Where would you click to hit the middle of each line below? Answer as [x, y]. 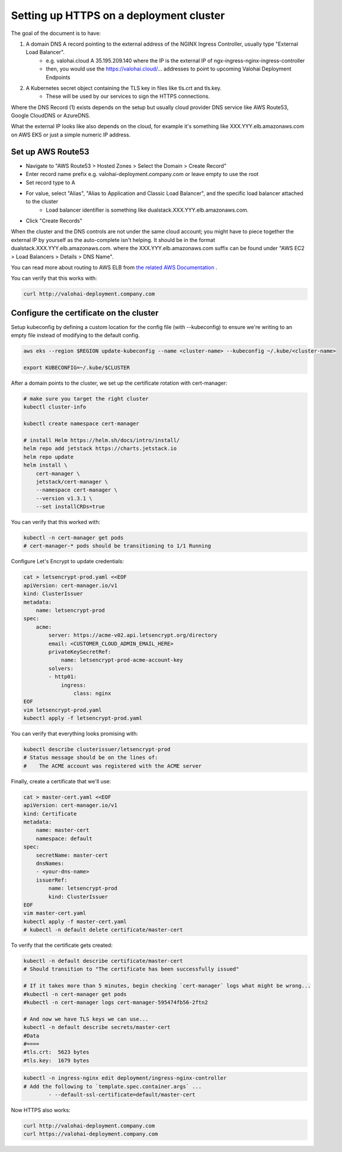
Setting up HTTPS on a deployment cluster [118, 15]
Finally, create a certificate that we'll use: [61, 781]
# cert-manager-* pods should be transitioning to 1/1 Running [117, 546]
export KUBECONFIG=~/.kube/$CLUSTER [77, 368]
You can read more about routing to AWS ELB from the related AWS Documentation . [114, 267]
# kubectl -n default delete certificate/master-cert [103, 930]
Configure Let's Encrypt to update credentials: [68, 561]
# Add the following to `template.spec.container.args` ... [113, 1086]
